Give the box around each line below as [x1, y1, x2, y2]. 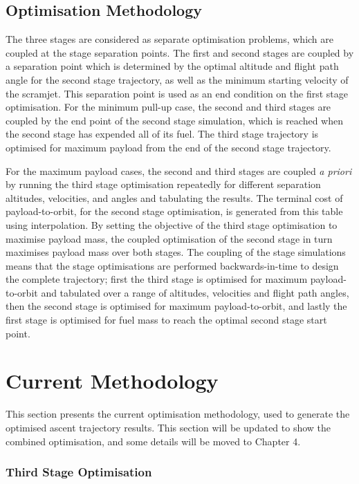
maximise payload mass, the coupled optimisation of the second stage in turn [6, 231, 333, 245]
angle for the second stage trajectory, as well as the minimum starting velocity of [6, 72, 349, 86]
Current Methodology [6, 366, 219, 395]
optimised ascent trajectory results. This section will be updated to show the [6, 420, 331, 434]
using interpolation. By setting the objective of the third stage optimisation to [6, 217, 338, 232]
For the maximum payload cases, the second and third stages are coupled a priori [6, 163, 352, 178]
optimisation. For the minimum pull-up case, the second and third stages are [6, 100, 331, 114]
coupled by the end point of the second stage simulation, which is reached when [6, 113, 343, 127]
